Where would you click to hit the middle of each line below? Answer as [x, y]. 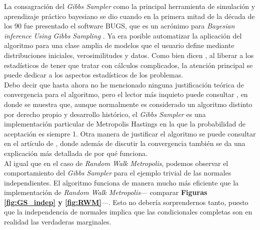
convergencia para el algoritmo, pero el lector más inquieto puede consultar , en [126, 94]
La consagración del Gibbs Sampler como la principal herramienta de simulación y [130, 6]
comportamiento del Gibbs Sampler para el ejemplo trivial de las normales [118, 173]
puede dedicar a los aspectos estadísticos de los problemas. [94, 75]
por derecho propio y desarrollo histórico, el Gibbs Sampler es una [105, 114]
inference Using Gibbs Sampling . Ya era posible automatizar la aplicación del [123, 35]
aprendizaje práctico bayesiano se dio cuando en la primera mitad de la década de [129, 16]
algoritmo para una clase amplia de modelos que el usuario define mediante [119, 45]
